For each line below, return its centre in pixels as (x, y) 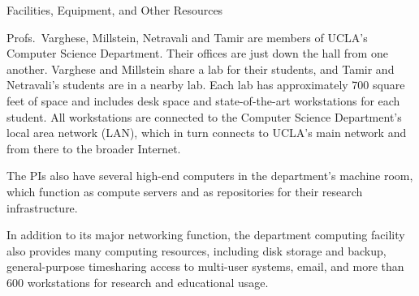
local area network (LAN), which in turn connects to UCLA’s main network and (207, 133)
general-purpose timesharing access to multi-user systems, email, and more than (205, 266)
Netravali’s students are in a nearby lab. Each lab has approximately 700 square (206, 85)
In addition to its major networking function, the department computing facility (206, 235)
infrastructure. (42, 207)
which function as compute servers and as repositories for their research (185, 191)
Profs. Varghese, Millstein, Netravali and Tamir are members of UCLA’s (187, 37)
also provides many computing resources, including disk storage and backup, (197, 250)
